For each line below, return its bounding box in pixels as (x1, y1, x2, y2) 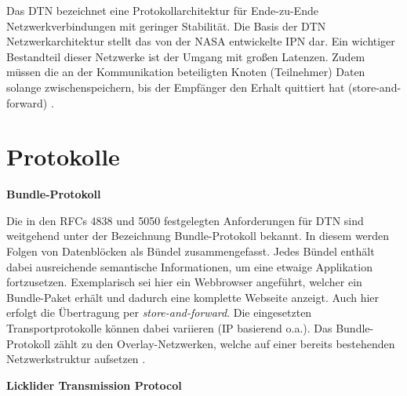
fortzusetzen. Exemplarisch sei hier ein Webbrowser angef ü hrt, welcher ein (6, 274, 362, 290)
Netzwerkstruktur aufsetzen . (6, 351, 146, 367)
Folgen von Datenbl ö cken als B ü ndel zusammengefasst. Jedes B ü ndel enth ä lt (6, 243, 375, 260)
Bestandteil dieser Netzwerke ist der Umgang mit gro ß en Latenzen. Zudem (6, 48, 365, 64)
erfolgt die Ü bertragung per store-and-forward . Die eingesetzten (6, 304, 312, 321)
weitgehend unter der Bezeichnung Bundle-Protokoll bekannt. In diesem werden (6, 227, 390, 244)
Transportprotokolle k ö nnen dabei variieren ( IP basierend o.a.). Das (6, 320, 333, 336)
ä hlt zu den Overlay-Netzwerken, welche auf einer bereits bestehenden (59, 335, 395, 351)
